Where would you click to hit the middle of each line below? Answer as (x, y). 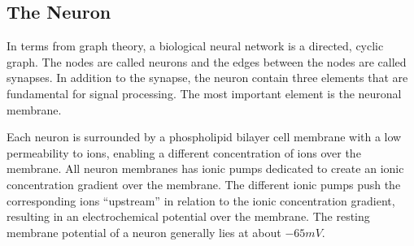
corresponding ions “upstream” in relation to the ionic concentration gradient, (201, 200)
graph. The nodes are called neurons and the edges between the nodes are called (207, 61)
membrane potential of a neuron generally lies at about (144, 232)
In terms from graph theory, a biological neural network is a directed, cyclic (195, 46)
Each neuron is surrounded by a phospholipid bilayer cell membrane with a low (204, 137)
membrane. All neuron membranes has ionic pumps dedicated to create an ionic (205, 168)
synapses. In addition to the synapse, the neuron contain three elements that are (207, 78)
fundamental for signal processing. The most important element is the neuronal (204, 93)
